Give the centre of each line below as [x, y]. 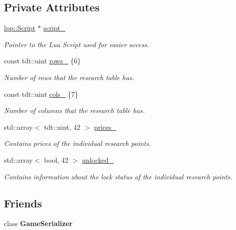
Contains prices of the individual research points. [77, 143]
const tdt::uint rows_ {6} [43, 61]
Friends [23, 203]
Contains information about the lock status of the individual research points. [118, 176]
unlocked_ [98, 159]
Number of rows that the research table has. [69, 77]
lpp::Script [20, 28]
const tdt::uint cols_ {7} [41, 94]
